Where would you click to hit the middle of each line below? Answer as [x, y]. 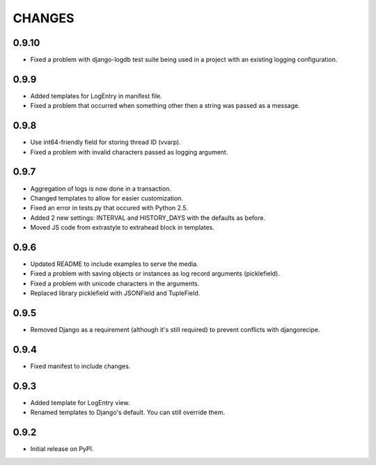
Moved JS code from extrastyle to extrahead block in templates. [123, 228]
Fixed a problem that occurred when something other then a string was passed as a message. [165, 106]
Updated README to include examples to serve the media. [114, 264]
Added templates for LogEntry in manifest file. [96, 96]
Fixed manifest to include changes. [80, 366]
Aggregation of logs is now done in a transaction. [101, 189]
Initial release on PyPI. [62, 449]
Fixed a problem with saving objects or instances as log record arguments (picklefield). [155, 274]
